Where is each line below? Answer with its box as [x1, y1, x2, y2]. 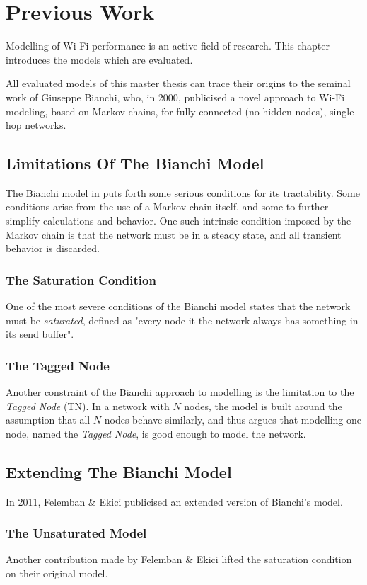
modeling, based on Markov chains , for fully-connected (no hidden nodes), [6, 103, 327, 118]
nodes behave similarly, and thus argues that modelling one [104, 412, 361, 427]
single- [330, 103, 358, 118]
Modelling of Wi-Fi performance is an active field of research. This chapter [6, 38, 330, 53]
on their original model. [6, 566, 108, 581]
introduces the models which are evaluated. [6, 52, 193, 67]
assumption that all [6, 412, 91, 427]
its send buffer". [6, 326, 74, 341]
